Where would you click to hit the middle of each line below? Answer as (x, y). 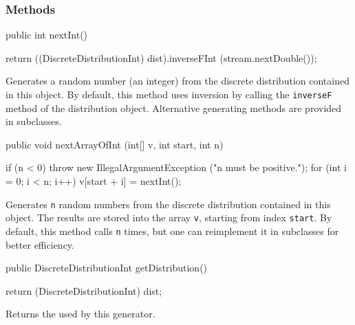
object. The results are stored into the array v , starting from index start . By (169, 217)
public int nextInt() (47, 35)
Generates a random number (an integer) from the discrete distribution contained (177, 81)
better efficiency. (40, 244)
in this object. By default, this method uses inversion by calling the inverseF (169, 94)
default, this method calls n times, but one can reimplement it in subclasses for (172, 231)
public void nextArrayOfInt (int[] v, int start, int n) (115, 144)
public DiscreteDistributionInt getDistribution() (107, 268)
